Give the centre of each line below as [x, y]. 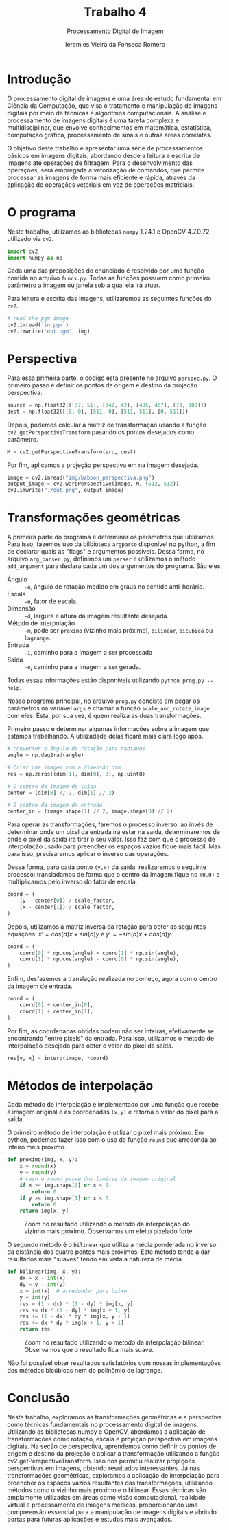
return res [35, 1329]
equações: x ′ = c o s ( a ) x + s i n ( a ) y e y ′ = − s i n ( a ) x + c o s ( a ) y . [90, 934]
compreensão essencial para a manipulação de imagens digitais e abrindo [112, 1512]
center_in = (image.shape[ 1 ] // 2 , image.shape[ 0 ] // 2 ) [90, 811]
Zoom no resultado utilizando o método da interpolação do [107, 1224]
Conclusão [38, 1398]
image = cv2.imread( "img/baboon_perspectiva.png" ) [81, 477]
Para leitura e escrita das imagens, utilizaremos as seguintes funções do [109, 299]
